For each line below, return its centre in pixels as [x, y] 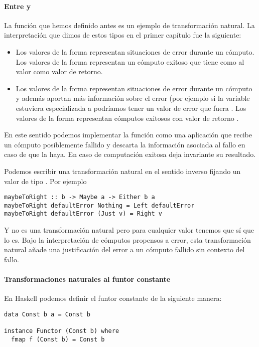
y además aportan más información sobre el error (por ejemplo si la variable [133, 98]
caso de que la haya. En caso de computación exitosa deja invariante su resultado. [130, 154]
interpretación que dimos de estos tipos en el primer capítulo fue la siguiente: [123, 35]
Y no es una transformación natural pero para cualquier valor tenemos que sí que [129, 230]
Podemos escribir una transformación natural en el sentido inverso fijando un [122, 171]
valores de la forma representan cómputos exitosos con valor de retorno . [127, 118]
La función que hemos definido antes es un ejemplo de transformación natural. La [129, 25]
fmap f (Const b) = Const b [58, 339]
